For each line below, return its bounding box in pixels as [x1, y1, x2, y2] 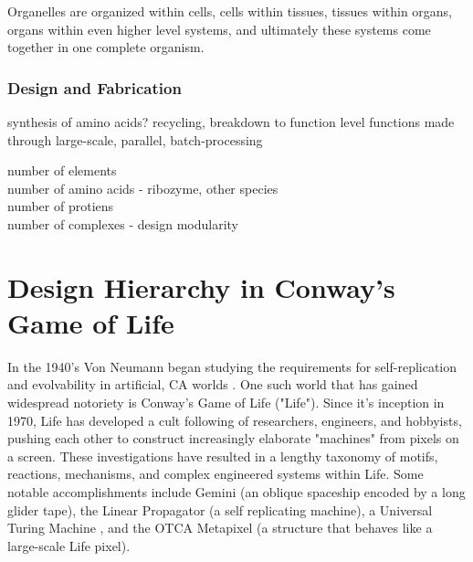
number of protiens [7, 196, 114, 216]
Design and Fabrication [7, 76, 182, 99]
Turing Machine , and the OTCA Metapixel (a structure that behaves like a [7, 518, 433, 537]
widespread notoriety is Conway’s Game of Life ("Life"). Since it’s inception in [7, 393, 445, 412]
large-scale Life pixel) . [7, 535, 131, 555]
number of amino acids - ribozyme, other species [7, 178, 279, 197]
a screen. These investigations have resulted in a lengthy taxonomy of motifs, [7, 446, 438, 465]
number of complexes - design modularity [7, 214, 239, 233]
